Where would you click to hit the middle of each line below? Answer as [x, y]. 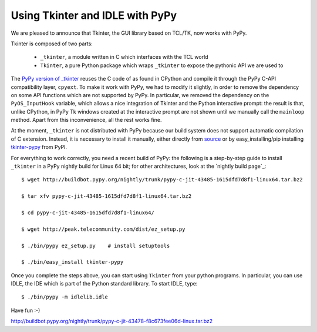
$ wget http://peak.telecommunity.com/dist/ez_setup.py [103, 229]
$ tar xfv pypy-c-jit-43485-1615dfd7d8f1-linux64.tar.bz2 [107, 196]
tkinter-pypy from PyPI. [39, 147]
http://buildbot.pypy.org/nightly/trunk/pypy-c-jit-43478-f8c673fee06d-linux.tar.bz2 [112, 321]
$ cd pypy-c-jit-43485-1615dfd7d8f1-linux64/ [88, 213]
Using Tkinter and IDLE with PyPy [94, 15]
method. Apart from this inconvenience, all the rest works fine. [86, 120]
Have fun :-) [26, 310]
